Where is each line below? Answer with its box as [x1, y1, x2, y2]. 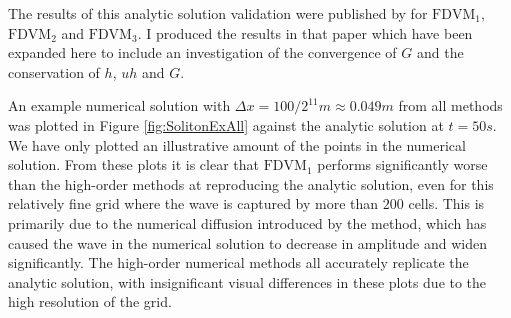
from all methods [398, 95, 503, 116]
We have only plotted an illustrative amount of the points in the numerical [8, 134, 466, 155]
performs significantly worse [317, 154, 488, 175]
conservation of [8, 61, 100, 82]
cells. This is [408, 193, 485, 214]
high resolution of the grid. [8, 291, 172, 312]
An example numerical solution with [8, 95, 231, 116]
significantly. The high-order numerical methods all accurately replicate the [8, 252, 469, 273]
